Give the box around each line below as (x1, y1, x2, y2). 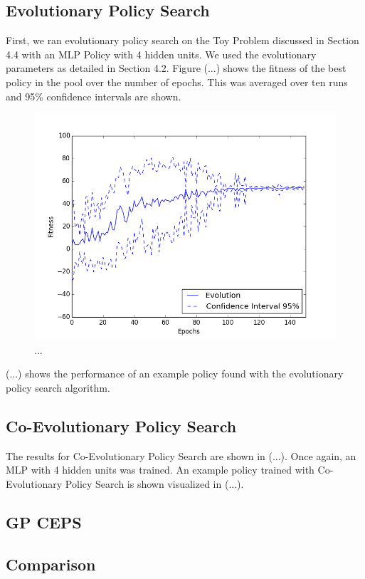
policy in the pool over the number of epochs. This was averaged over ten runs (6, 74, 348, 89)
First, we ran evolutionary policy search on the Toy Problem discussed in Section (6, 33, 359, 48)
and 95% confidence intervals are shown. (6, 88, 181, 103)
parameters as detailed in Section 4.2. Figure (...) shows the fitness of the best (6, 61, 347, 75)
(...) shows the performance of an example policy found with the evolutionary (6, 366, 344, 381)
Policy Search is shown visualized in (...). (65, 476, 244, 491)
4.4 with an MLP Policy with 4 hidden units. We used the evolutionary (6, 46, 317, 61)
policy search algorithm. (6, 380, 110, 395)
